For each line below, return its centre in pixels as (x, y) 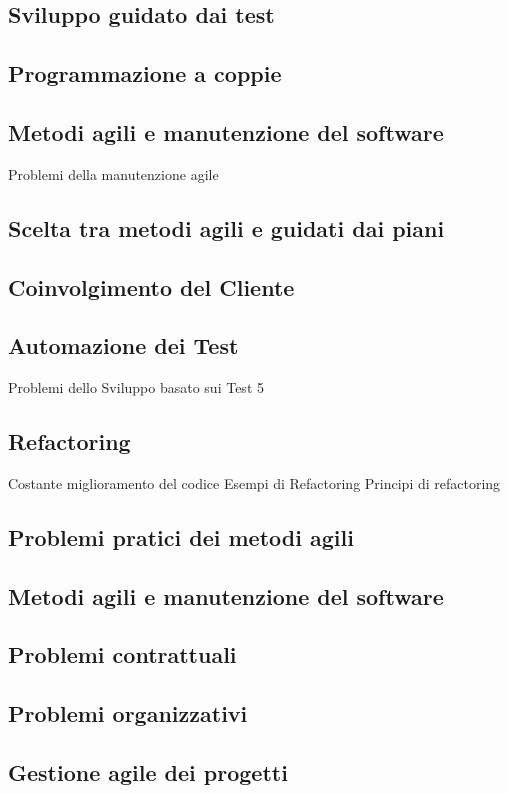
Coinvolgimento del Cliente (151, 286)
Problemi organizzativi (128, 713)
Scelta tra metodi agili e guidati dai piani (226, 227)
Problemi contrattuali (122, 654)
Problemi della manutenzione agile (113, 173)
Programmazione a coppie (145, 73)
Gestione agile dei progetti (148, 772)
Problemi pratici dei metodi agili (181, 536)
